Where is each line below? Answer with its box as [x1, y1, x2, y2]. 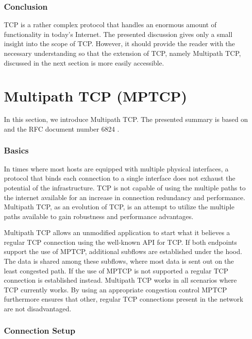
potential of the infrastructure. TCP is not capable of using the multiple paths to [4, 182, 246, 192]
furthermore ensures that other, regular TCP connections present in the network [4, 294, 243, 304]
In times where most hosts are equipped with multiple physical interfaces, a [4, 163, 229, 173]
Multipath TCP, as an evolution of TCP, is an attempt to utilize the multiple [4, 202, 235, 212]
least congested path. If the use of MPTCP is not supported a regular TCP [4, 265, 228, 275]
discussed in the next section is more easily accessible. [4, 57, 164, 68]
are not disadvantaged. [4, 304, 71, 314]
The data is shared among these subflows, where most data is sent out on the [4, 256, 234, 266]
